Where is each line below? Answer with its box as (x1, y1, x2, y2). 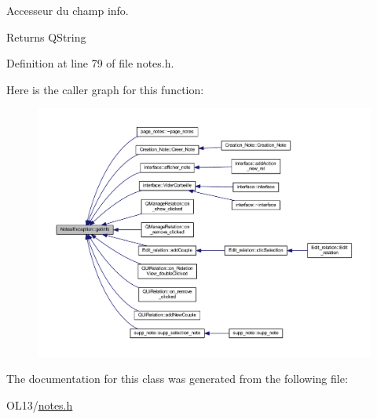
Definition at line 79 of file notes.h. (6, 55, 174, 71)
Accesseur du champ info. (6, 2, 129, 18)
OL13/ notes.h (6, 396, 73, 413)
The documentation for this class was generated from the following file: (6, 370, 348, 387)
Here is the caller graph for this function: (6, 81, 204, 97)
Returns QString (6, 28, 86, 45)
